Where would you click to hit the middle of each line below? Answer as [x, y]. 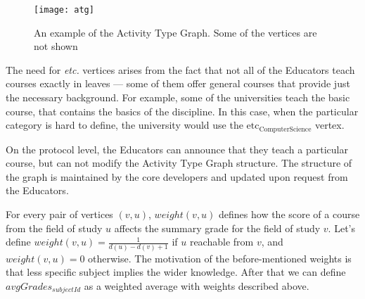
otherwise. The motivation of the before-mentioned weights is [220, 258]
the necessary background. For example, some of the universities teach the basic [178, 97]
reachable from [222, 242]
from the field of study [54, 228]
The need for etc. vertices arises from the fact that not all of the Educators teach [180, 69]
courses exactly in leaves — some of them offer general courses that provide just [178, 83]
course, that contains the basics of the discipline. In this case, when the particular [182, 111]
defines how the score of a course [289, 214]
